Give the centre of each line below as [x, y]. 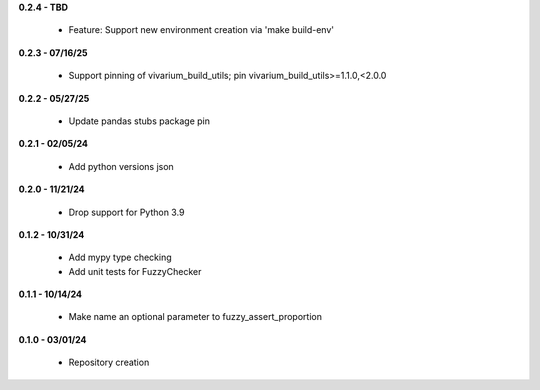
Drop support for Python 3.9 [126, 212]
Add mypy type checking [120, 257]
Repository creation [109, 362]
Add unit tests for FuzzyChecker [135, 271]
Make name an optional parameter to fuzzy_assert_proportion [195, 317]
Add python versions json [121, 166]
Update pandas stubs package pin [139, 121]
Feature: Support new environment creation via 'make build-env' [201, 30]
